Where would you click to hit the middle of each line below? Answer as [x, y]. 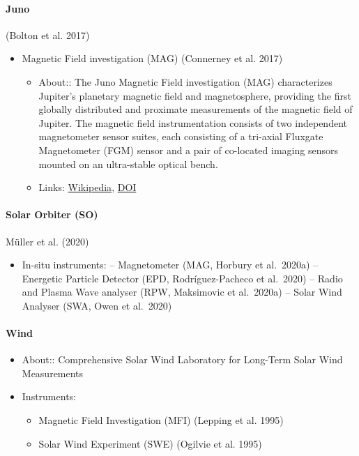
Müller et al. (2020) [47, 241]
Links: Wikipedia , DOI [87, 187]
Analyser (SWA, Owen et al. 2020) [97, 305]
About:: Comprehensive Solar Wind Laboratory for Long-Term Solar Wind [182, 359]
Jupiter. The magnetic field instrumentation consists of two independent [193, 122]
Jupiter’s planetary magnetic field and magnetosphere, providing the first [195, 95]
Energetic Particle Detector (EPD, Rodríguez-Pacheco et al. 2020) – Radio [182, 278]
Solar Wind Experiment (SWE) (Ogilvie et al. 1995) [150, 443]
